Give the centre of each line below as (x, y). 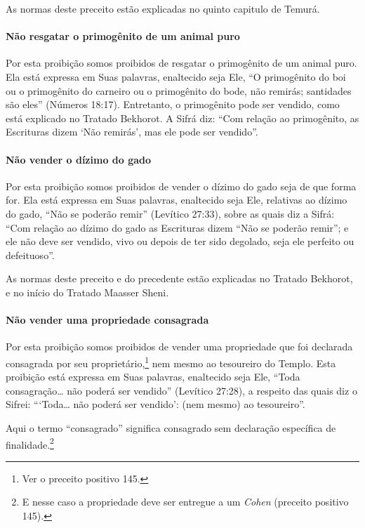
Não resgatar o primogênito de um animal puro (123, 36)
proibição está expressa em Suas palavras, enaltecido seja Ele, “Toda (153, 377)
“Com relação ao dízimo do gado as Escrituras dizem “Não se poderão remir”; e (177, 227)
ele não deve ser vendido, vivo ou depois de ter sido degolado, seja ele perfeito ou (180, 241)
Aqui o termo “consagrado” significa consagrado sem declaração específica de (171, 427)
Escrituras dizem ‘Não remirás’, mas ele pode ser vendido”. (132, 132)
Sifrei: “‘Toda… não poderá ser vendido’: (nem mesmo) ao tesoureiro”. (155, 404)
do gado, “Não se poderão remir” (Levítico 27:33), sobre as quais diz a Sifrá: (170, 213)
